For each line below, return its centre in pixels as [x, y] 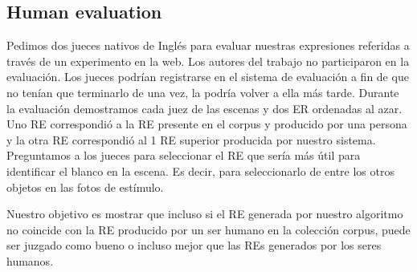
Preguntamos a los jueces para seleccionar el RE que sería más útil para [184, 155]
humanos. [30, 260]
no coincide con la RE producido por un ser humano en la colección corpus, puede [208, 229]
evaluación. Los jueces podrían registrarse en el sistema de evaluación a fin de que [208, 77]
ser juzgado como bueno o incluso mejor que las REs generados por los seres [194, 245]
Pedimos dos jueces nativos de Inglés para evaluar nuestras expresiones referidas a [208, 45]
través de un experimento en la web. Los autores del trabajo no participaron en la [208, 61]
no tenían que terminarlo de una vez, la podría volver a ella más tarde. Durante [203, 92]
